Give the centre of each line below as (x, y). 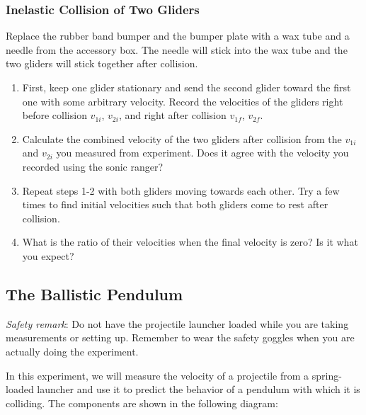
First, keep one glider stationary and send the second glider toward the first (187, 87)
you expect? (48, 255)
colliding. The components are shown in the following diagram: (142, 403)
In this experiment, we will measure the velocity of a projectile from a (158, 375)
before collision (55, 115)
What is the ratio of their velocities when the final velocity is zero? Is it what (190, 242)
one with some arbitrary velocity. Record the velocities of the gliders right (183, 101)
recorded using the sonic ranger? (93, 166)
